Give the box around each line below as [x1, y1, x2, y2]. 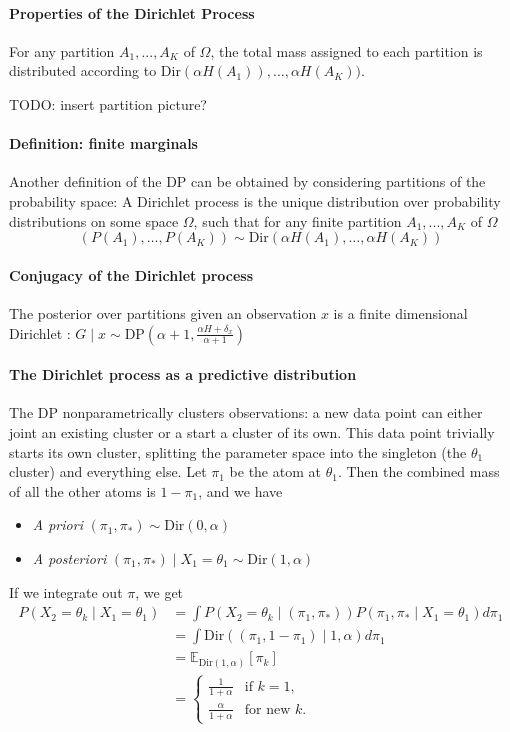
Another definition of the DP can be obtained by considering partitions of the [9, 171, 486, 192]
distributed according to [9, 60, 157, 81]
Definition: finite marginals [9, 133, 198, 154]
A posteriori [32, 547, 107, 568]
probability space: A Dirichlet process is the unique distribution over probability [9, 190, 501, 211]
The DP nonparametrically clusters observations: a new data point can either [9, 402, 483, 423]
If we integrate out [9, 581, 123, 602]
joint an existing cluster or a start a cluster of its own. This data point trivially [9, 421, 495, 442]
